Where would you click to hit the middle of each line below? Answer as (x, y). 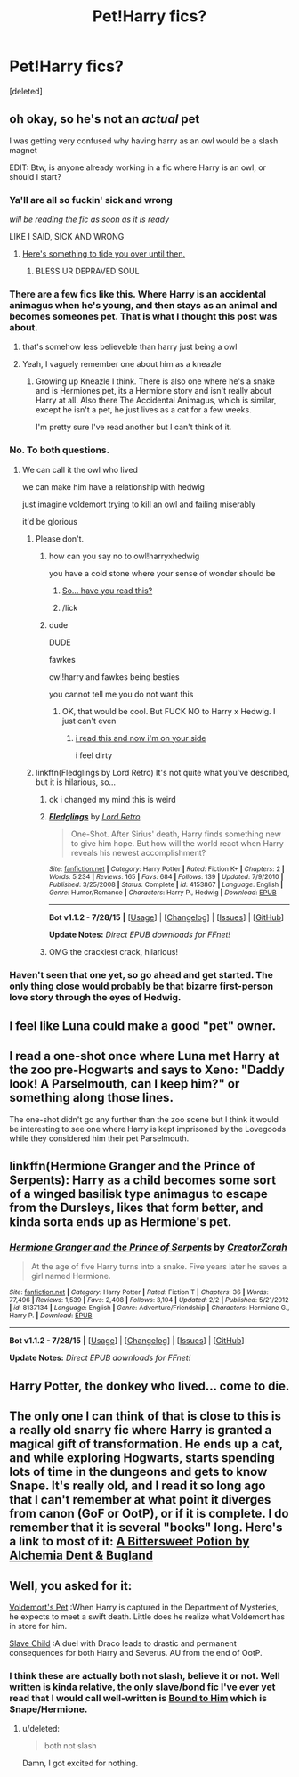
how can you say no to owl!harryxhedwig (124, 556)
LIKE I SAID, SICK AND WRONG (67, 237)
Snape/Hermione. (48, 1709)
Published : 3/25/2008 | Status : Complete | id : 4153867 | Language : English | (166, 884)
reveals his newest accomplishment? (138, 852)
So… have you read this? (107, 591)
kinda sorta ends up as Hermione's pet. (121, 1222)
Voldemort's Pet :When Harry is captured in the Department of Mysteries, (144, 1607)
